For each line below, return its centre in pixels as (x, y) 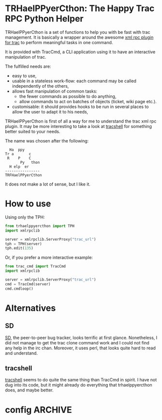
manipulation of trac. (26, 57)
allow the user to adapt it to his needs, (50, 111)
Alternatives (30, 308)
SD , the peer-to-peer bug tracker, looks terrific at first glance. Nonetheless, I (81, 338)
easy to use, (24, 76)
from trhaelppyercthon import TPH (40, 226)
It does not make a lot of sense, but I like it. (48, 184)
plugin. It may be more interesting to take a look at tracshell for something (79, 126)
